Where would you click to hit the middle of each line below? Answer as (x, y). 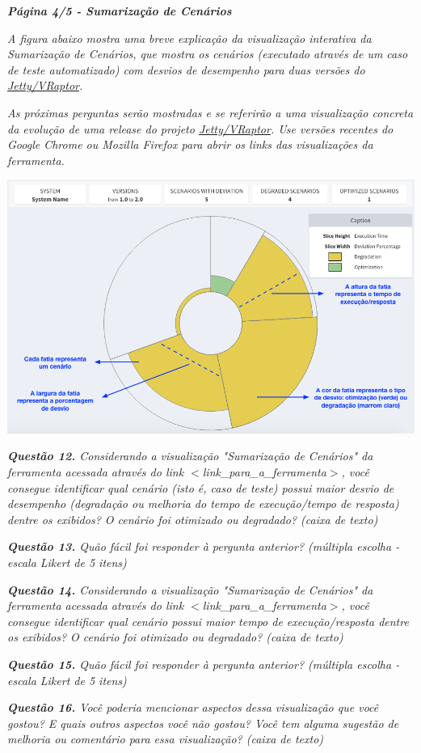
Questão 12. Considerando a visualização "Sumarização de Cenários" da (190, 456)
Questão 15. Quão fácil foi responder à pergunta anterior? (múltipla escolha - (204, 664)
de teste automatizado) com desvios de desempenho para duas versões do (186, 69)
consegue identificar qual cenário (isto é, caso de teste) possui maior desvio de (201, 487)
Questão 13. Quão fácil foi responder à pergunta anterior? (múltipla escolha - (204, 546)
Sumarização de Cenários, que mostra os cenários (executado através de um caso (208, 54)
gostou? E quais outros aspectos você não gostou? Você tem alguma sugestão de (203, 723)
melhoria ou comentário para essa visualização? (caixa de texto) (166, 739)
